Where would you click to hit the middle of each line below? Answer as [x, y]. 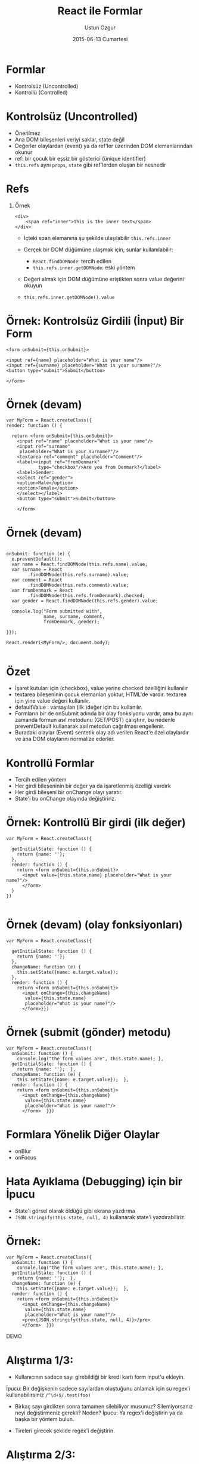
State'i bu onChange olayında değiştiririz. [65, 799]
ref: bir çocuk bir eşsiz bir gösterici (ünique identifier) [80, 158]
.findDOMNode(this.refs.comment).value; [78, 585]
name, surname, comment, [74, 617]
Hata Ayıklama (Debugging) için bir [94, 1182]
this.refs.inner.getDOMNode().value [69, 297]
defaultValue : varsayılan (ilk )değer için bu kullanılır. [79, 707]
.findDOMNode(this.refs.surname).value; [78, 575]
